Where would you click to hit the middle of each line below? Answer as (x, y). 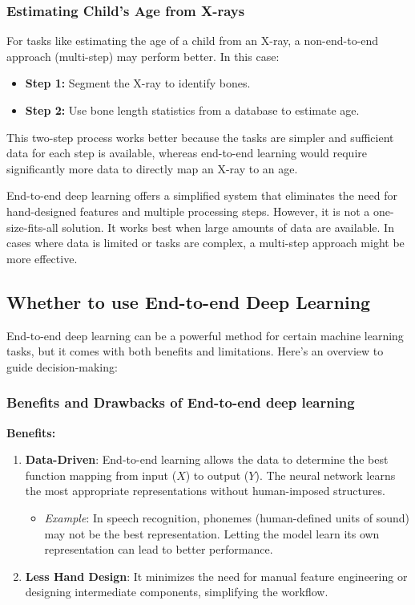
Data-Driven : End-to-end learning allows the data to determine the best (207, 459)
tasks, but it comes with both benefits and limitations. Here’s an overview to (195, 351)
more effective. (42, 258)
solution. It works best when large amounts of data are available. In (228, 227)
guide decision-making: (62, 366)
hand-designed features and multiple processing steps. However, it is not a (188, 211)
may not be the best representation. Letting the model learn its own (212, 533)
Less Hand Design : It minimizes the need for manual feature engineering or (216, 576)
